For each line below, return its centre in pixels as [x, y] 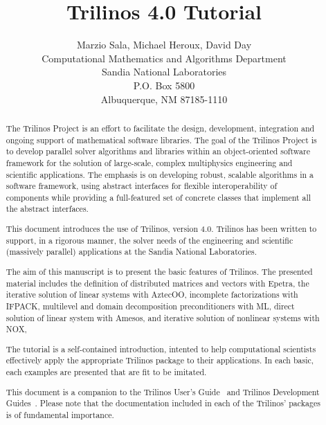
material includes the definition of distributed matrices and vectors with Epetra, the [157, 283]
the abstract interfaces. [47, 209]
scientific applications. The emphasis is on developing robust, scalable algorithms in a [160, 174]
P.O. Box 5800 [164, 85]
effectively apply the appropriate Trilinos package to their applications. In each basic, [160, 360]
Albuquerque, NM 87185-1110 [164, 99]
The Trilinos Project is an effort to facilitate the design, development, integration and [160, 128]
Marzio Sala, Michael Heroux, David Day [164, 45]
